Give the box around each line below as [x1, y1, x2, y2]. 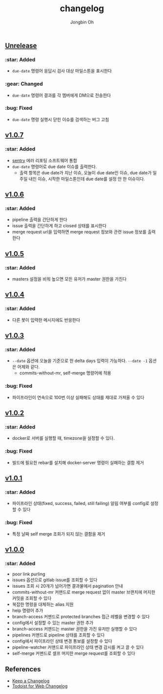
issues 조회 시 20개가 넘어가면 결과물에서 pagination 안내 [12, 583, 123, 589]
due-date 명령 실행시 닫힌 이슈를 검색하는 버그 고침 [12, 116, 109, 122]
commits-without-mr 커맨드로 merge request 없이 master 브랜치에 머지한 [12, 589, 155, 595]
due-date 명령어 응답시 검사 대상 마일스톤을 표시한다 [12, 68, 112, 74]
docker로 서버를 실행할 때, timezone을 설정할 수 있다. [12, 435, 115, 441]
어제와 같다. [17, 364, 40, 370]
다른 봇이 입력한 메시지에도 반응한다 [12, 317, 81, 323]
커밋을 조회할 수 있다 [12, 596, 52, 601]
